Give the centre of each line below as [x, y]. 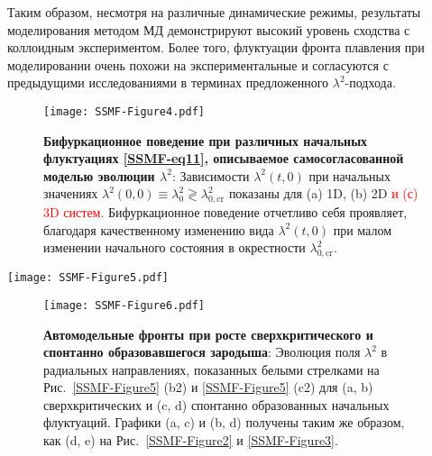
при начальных [349, 175]
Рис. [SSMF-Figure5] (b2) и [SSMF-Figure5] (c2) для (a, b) [208, 387]
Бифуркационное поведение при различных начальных [206, 140]
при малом [362, 229]
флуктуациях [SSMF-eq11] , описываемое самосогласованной [224, 158]
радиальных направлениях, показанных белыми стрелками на [211, 369]
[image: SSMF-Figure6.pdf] [124, 305]
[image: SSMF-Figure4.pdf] [124, 111]
